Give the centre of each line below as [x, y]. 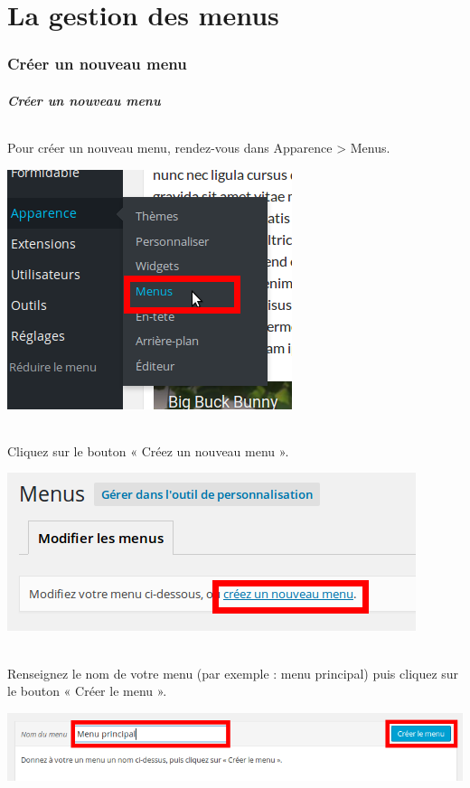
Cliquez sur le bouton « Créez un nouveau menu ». [148, 450]
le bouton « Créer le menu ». [87, 691]
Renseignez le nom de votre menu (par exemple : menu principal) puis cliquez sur [233, 673]
